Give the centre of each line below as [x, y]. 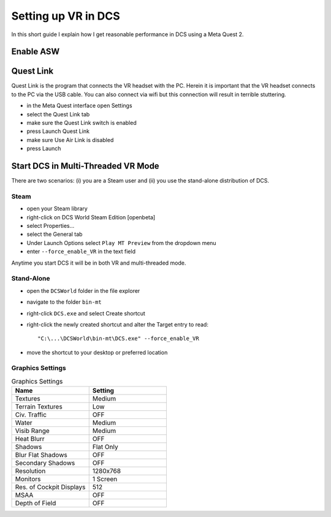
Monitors [28, 479]
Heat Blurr [30, 439]
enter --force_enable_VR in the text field [81, 252]
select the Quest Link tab [58, 114]
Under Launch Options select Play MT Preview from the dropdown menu [122, 243]
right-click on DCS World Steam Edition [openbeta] [91, 217]
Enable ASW [36, 52]
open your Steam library [57, 209]
